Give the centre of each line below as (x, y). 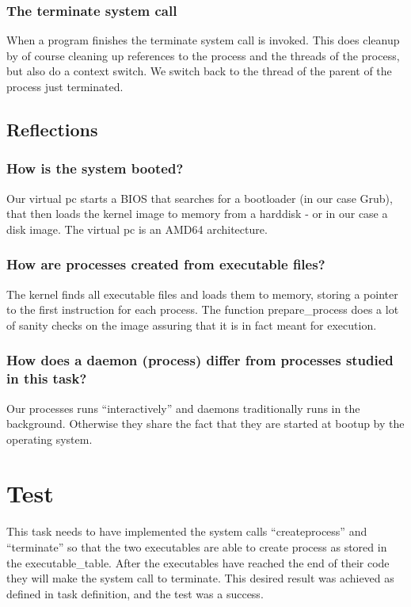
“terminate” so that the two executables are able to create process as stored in (197, 547)
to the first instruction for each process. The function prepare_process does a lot (203, 309)
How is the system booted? (95, 168)
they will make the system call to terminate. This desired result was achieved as (200, 578)
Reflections (52, 129)
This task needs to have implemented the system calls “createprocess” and (187, 531)
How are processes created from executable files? (166, 264)
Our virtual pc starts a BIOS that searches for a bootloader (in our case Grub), (200, 198)
